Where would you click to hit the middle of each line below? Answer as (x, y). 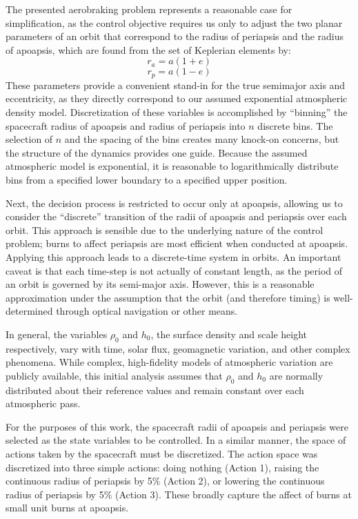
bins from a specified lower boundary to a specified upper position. (147, 179)
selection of (29, 139)
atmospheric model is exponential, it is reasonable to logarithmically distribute (172, 166)
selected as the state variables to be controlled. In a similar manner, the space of (176, 440)
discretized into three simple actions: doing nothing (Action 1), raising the (162, 467)
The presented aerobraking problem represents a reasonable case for (149, 9)
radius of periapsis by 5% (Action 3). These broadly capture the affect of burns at (179, 494)
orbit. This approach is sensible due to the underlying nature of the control (165, 229)
